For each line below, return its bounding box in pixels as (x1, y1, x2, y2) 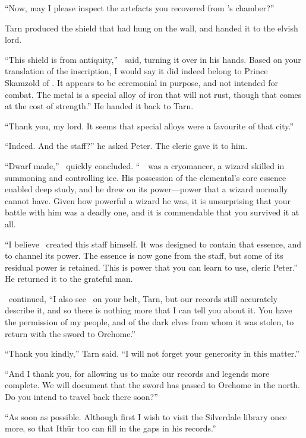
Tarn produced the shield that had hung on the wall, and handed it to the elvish (5, 21, 298, 34)
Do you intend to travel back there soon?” (5, 391, 158, 403)
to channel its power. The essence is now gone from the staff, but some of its (5, 249, 283, 262)
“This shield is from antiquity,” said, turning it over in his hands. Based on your (5, 53, 301, 65)
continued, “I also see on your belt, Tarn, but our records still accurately (8, 292, 278, 304)
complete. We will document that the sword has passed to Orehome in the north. (5, 379, 301, 391)
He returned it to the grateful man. (5, 272, 133, 285)
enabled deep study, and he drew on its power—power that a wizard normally (5, 183, 288, 195)
